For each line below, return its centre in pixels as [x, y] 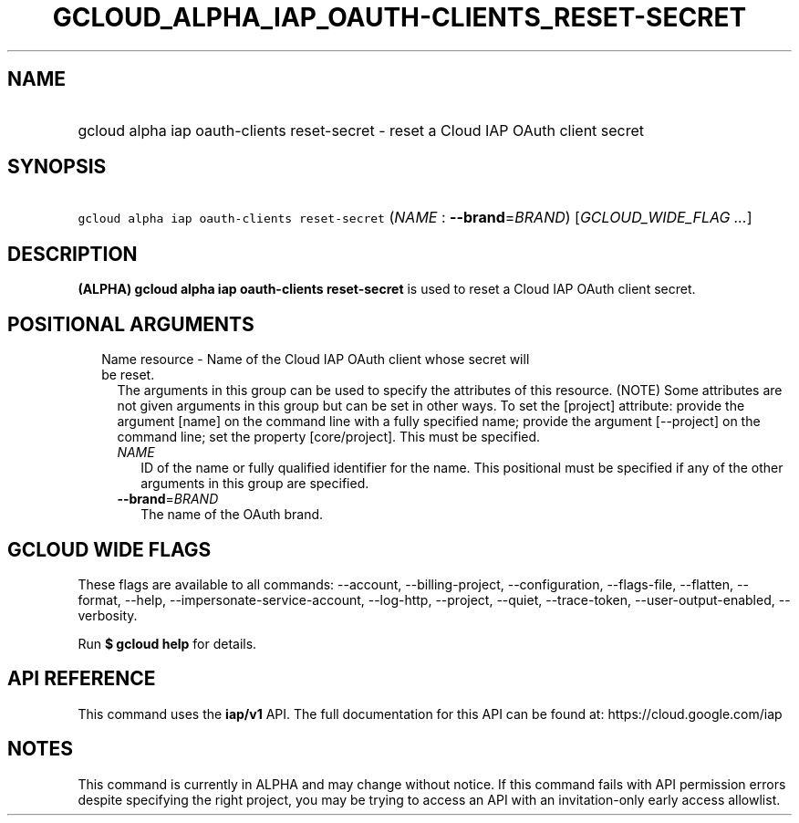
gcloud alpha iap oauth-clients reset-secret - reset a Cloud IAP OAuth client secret [361, 130]
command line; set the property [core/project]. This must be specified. [329, 437]
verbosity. [108, 615]
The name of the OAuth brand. [232, 515]
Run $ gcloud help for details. [167, 643]
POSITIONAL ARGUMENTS [131, 324]
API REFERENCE [82, 679]
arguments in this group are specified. [255, 484]
